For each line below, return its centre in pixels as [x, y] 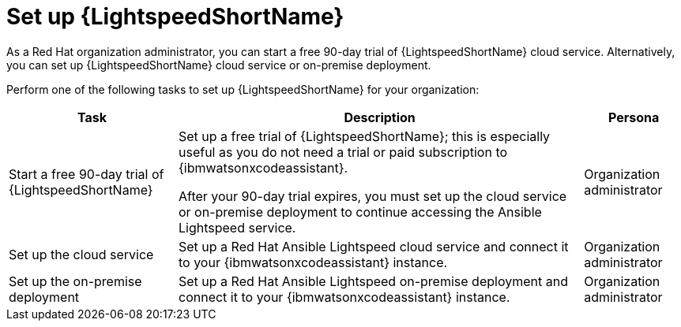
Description [380, 117]
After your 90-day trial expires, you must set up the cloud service [373, 196]
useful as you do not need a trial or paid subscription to [343, 152]
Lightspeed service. [237, 227]
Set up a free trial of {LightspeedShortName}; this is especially [365, 136]
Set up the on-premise [75, 281]
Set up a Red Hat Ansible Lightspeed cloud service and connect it [374, 246]
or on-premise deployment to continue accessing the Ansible [360, 212]
